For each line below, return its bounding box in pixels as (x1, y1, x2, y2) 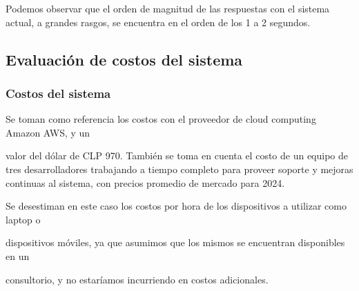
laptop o (6, 212, 41, 226)
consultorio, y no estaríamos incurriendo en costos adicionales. (6, 272, 269, 286)
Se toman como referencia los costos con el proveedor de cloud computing (6, 112, 316, 126)
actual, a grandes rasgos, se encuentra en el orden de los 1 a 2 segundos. (6, 14, 311, 29)
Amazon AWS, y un (6, 125, 90, 139)
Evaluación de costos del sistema (6, 48, 243, 70)
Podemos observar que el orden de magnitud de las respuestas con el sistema (6, 1, 330, 15)
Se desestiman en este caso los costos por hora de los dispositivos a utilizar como (6, 199, 347, 213)
